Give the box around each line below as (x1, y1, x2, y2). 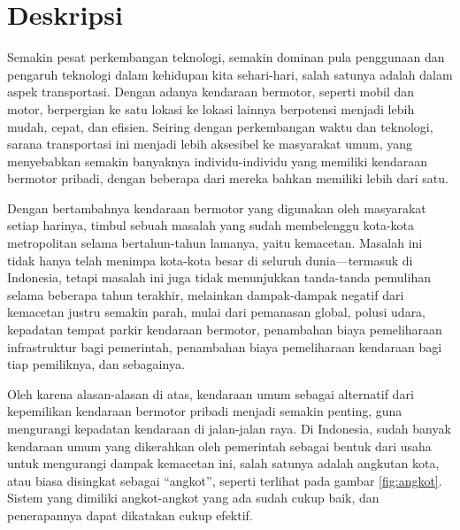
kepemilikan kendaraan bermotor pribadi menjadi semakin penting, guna (7, 402, 402, 420)
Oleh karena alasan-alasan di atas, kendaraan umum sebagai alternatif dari (7, 384, 414, 403)
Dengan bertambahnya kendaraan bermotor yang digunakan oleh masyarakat (7, 198, 426, 217)
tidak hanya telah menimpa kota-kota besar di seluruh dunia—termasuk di (7, 250, 413, 269)
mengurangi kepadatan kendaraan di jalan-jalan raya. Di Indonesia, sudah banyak (7, 419, 451, 437)
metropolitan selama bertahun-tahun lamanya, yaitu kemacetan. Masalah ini (7, 234, 423, 252)
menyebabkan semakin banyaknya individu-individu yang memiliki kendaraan (7, 151, 428, 170)
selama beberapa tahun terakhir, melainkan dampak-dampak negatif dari (7, 285, 404, 303)
